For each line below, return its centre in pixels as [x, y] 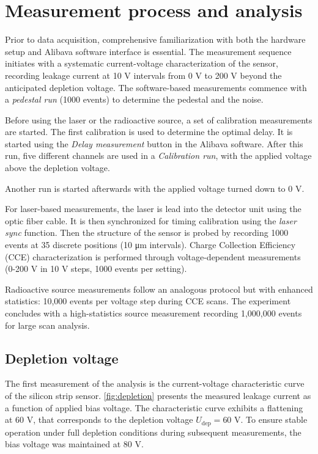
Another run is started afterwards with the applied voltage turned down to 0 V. [155, 188]
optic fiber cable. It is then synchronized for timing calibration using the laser [151, 220]
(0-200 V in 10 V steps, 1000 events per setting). [96, 269]
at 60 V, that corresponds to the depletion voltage [99, 419]
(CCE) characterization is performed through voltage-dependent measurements [153, 256]
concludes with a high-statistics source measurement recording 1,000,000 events [153, 313]
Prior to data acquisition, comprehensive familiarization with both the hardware [155, 39]
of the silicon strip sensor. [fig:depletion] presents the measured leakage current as [158, 395]
